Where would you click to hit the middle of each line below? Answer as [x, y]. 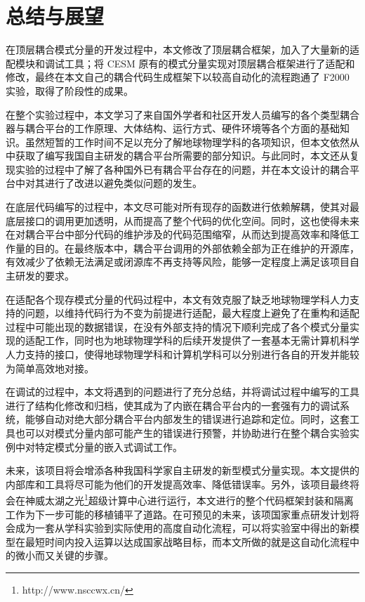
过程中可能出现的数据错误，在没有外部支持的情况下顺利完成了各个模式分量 [178, 326]
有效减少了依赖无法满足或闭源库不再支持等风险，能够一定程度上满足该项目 [178, 262]
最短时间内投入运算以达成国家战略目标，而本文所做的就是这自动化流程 [187, 541]
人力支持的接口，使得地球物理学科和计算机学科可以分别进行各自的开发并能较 [182, 354]
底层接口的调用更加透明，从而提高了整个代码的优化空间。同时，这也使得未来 [182, 220]
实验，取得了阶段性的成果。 [69, 90]
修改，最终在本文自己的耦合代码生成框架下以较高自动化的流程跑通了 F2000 [178, 77]
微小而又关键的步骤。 [64, 555]
